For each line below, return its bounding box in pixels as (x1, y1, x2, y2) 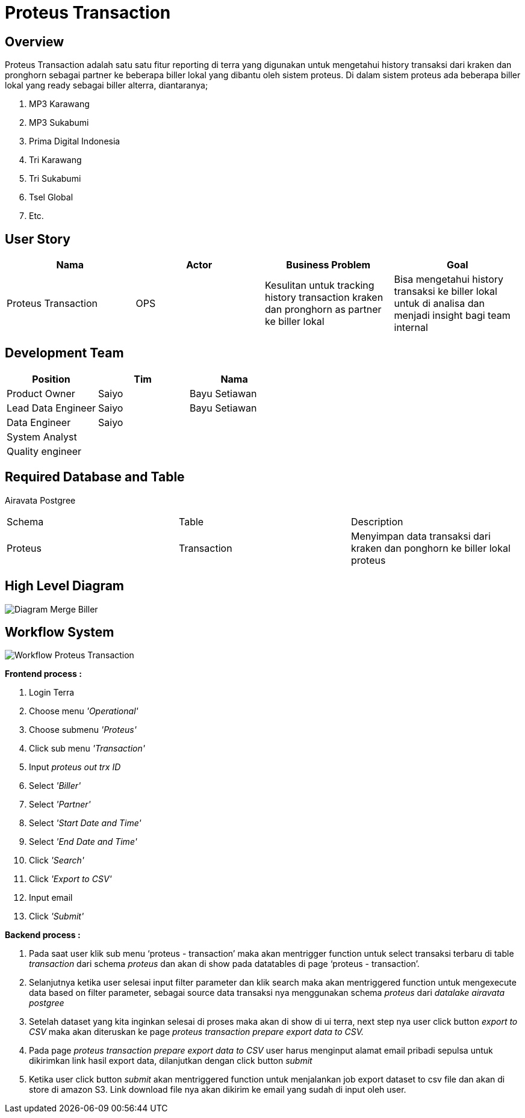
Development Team (5, 345, 124, 361)
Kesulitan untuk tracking (265, 279, 374, 292)
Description (350, 515, 403, 528)
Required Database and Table (5, 469, 185, 485)
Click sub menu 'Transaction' (29, 743, 145, 754)
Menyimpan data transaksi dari (350, 530, 491, 542)
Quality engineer (7, 445, 82, 457)
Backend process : (5, 930, 81, 940)
